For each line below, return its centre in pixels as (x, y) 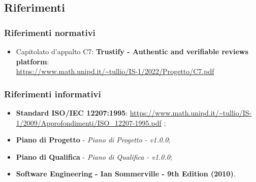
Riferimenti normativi (50, 32)
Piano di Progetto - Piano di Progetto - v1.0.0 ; (93, 140)
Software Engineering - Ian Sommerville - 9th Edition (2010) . (126, 174)
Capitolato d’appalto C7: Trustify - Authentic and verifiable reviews (132, 51)
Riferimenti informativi (53, 94)
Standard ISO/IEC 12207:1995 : (72, 113)
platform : (33, 61)
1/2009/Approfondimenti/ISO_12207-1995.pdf (89, 122)
